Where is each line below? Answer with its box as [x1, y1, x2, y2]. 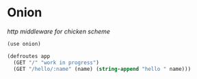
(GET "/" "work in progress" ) [13, 59, 99, 66]
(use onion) [7, 40, 41, 47]
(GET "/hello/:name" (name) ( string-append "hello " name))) [13, 65, 192, 72]
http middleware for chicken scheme [7, 27, 111, 35]
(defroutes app [7, 52, 51, 59]
